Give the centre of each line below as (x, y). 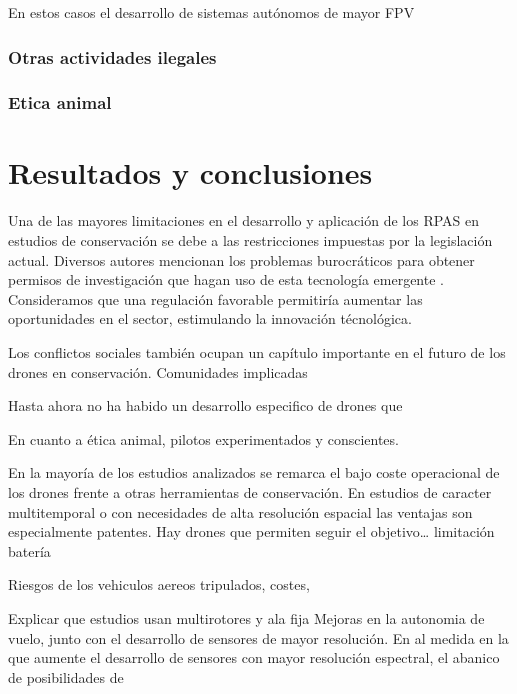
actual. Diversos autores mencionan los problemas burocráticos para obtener (241, 259)
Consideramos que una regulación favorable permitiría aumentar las (215, 298)
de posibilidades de (66, 676)
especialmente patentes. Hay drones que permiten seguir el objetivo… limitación (251, 531)
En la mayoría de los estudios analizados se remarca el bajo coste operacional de (254, 472)
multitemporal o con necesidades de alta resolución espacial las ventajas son (240, 511)
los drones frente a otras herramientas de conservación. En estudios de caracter (250, 491)
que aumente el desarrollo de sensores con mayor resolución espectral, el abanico (254, 657)
